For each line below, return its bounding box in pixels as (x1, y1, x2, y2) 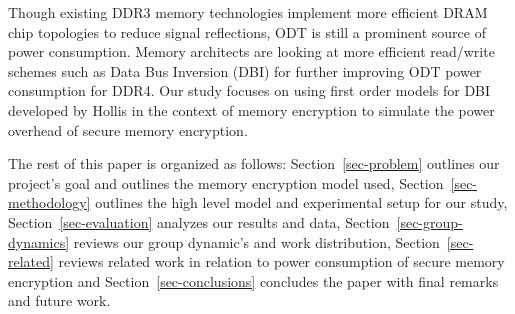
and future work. (8, 290, 111, 311)
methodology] (8, 192, 91, 213)
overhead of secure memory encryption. (8, 119, 248, 140)
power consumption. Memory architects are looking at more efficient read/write (8, 41, 495, 62)
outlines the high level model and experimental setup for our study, (95, 192, 508, 213)
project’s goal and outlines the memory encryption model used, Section (8, 172, 444, 193)
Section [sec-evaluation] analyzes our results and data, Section (8, 211, 390, 232)
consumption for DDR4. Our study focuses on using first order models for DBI (8, 80, 491, 101)
